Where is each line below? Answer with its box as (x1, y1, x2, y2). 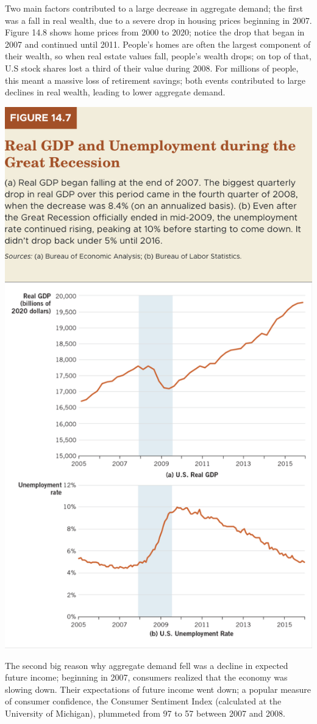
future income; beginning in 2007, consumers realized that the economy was (5, 671, 288, 684)
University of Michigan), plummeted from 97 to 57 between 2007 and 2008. (5, 706, 285, 719)
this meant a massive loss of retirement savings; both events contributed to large (5, 73, 306, 86)
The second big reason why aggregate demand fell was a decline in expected (5, 659, 288, 671)
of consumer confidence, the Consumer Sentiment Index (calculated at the (5, 695, 282, 707)
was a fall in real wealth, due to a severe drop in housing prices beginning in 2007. (5, 13, 312, 26)
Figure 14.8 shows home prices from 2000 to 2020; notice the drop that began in (5, 26, 305, 39)
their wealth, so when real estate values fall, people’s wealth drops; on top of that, (5, 50, 312, 62)
